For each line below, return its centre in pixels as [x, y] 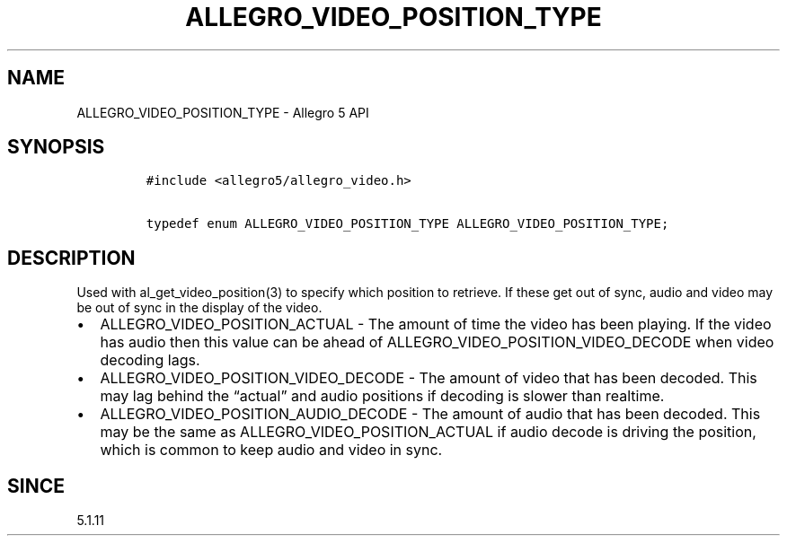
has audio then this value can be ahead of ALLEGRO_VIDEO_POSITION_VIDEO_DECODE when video [437, 342]
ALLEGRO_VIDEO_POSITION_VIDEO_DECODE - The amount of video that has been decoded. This [429, 378]
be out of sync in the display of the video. [199, 308]
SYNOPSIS [56, 147]
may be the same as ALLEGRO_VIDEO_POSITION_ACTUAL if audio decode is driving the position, [428, 432]
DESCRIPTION [71, 258]
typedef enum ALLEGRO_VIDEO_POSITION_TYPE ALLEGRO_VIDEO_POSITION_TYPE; [407, 224]
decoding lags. [150, 360]
